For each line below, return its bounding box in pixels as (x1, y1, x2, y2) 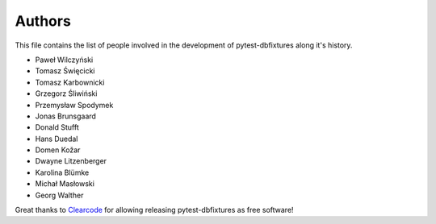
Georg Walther (35, 190, 84, 200)
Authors (15, 12, 72, 30)
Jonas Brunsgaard (35, 111, 97, 121)
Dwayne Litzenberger (35, 156, 107, 166)
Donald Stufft (35, 122, 80, 132)
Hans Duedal (35, 134, 78, 143)
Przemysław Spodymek (35, 100, 114, 110)
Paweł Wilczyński (35, 55, 94, 64)
